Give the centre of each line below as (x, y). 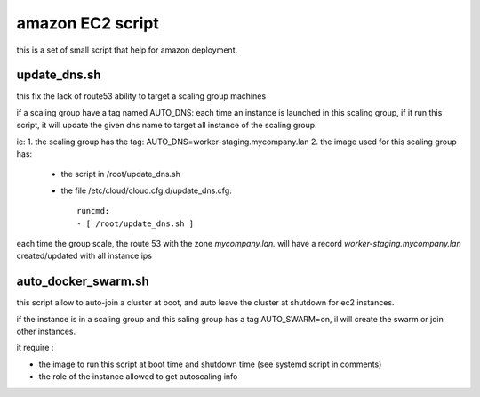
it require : (35, 348)
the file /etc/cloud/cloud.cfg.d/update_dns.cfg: (146, 190)
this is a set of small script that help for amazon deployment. (127, 50)
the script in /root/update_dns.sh (121, 174)
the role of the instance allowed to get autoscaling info (138, 377)
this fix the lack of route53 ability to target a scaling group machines (141, 96)
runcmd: (93, 211)
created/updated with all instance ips (84, 256)
